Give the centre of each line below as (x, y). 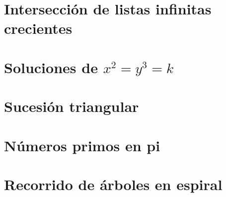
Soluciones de (51, 67)
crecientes (38, 28)
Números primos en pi (82, 145)
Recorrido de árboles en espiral (113, 184)
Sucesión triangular (72, 106)
